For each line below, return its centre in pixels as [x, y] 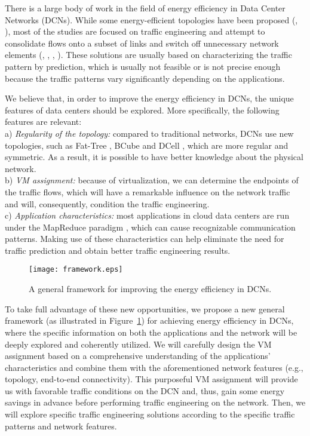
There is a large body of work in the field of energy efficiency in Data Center [145, 8]
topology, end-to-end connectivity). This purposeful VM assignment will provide [151, 379]
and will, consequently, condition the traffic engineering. [107, 203]
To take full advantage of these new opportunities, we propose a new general [145, 308]
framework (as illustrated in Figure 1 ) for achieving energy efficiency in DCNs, [149, 320]
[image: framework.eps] [76, 270]
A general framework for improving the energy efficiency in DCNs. [150, 289]
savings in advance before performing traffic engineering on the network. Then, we [155, 402]
